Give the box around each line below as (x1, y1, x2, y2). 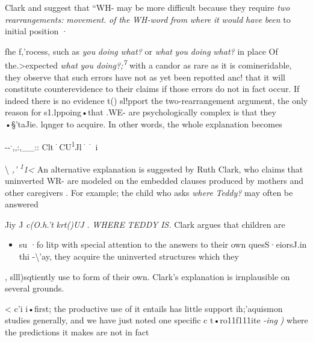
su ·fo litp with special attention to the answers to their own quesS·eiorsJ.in (19, 238, 307, 251)
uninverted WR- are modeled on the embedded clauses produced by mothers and (5, 174, 304, 187)
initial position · (5, 25, 68, 37)
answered (5, 198, 39, 210)
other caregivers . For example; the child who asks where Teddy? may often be (5, 186, 293, 198)
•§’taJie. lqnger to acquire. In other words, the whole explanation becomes (5, 118, 282, 130)
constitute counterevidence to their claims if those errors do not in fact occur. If (5, 82, 300, 95)
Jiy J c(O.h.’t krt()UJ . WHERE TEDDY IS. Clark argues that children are (5, 218, 285, 230)
